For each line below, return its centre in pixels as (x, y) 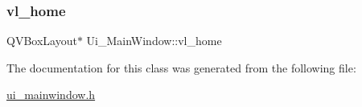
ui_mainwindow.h (51, 95)
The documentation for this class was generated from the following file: (181, 67)
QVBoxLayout (42, 41)
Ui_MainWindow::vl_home (154, 41)
